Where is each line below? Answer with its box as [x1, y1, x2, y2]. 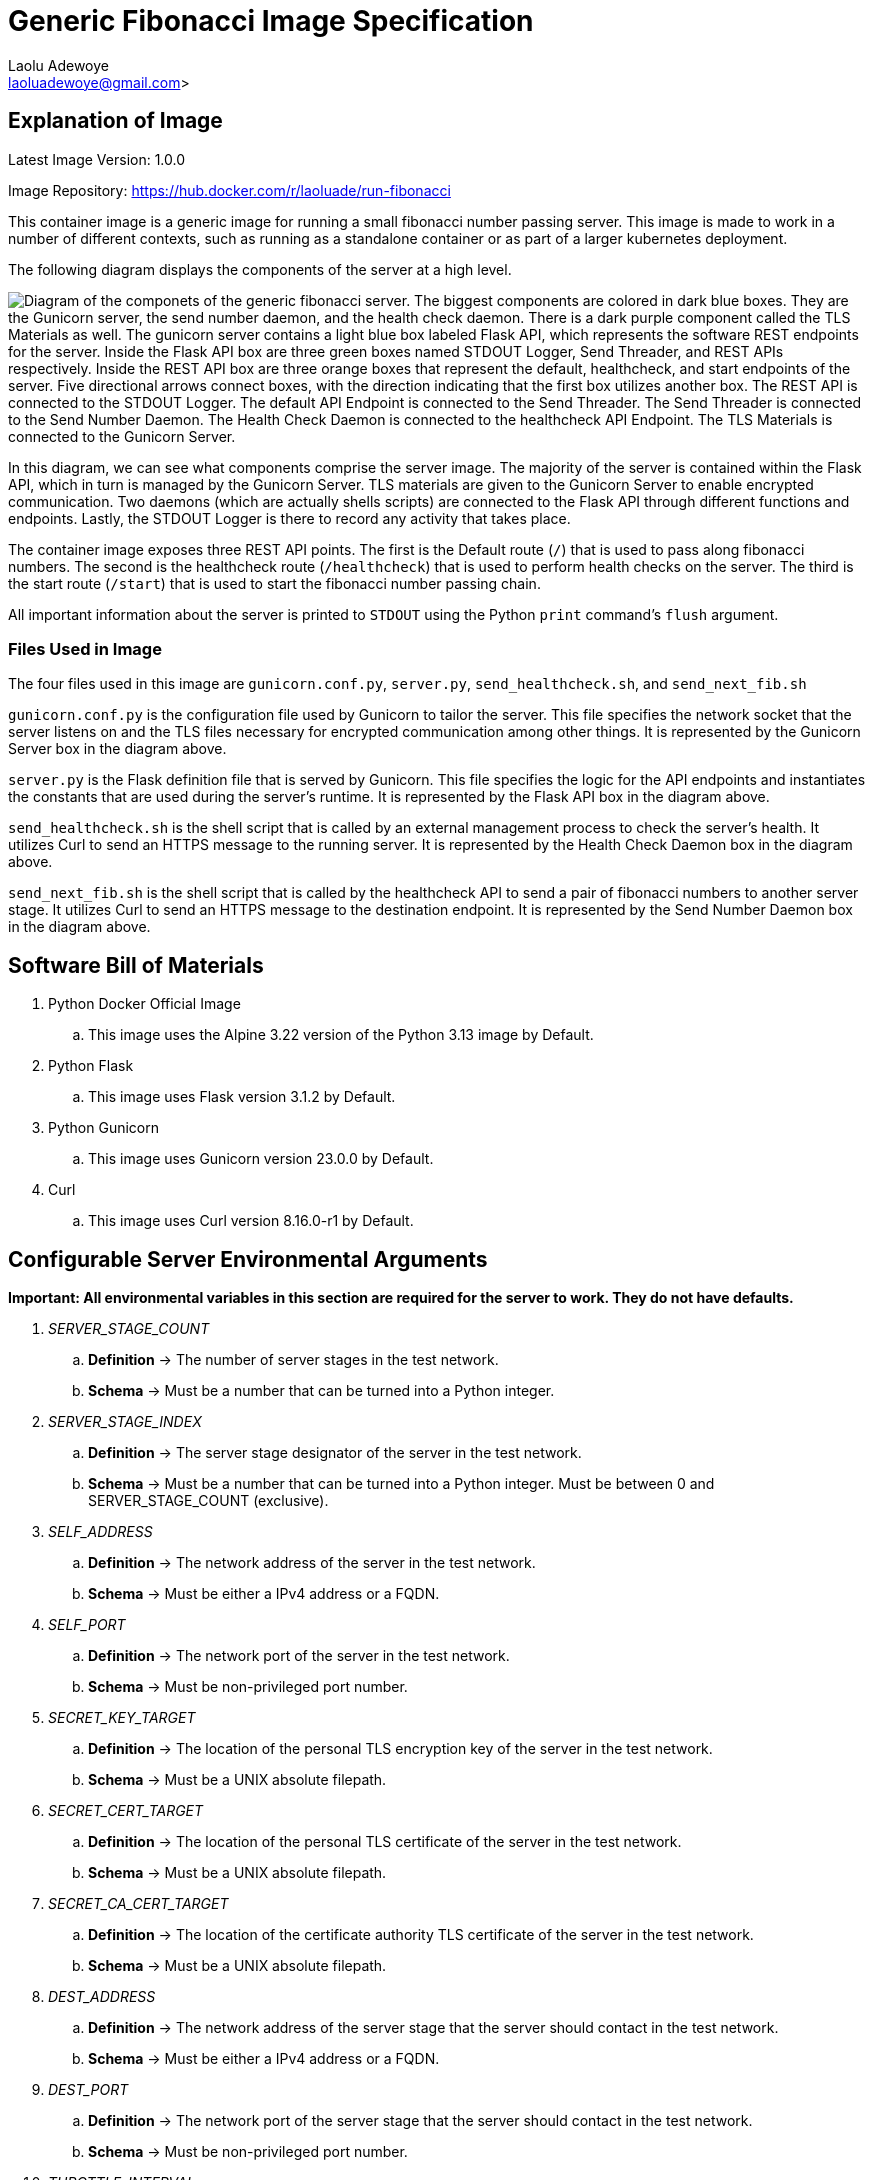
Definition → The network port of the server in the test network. [88, 1647, 510, 1665]
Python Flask [48, 1057, 134, 1075]
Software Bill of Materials [8, 952, 264, 978]
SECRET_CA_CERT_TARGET [48, 1895, 229, 1913]
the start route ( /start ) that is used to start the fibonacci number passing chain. [8, 574, 541, 592]
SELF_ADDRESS [48, 1523, 153, 1541]
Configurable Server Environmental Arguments [8, 1246, 488, 1272]
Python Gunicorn [48, 1119, 160, 1137]
